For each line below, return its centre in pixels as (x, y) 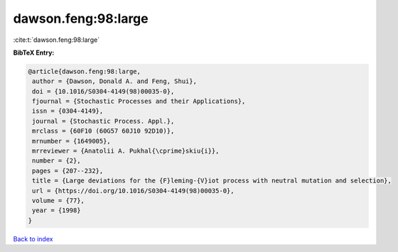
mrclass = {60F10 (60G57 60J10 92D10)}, (103, 131)
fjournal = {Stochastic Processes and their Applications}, (139, 102)
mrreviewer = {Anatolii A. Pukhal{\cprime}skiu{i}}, (126, 151)
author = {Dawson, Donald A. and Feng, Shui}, (114, 81)
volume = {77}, (59, 201)
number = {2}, (57, 161)
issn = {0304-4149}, (68, 111)
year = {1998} (57, 210)
